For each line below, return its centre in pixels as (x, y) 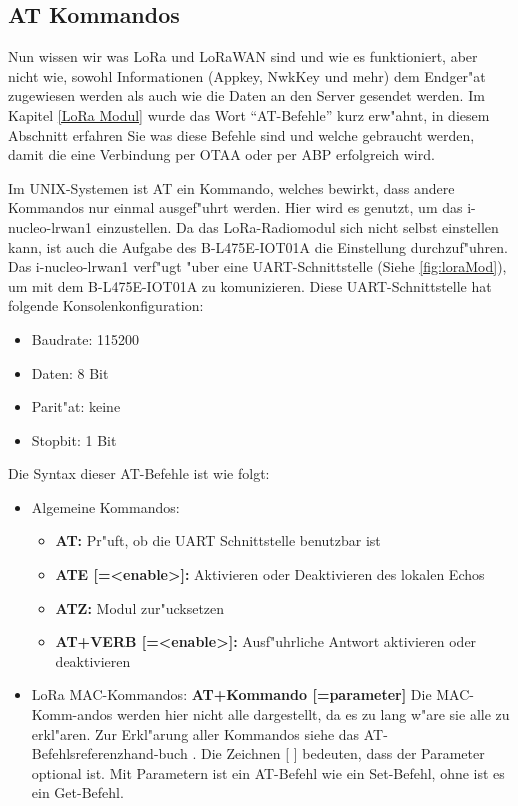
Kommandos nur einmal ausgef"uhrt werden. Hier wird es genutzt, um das (235, 207)
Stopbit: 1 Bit (74, 439)
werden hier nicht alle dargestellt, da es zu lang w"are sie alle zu (313, 714)
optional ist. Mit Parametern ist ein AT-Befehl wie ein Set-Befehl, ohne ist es (268, 772)
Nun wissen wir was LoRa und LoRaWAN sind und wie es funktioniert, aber (243, 56)
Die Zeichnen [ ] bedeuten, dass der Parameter (342, 753)
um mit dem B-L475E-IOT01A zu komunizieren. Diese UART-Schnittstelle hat (250, 285)
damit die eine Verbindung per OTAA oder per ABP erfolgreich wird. (221, 154)
